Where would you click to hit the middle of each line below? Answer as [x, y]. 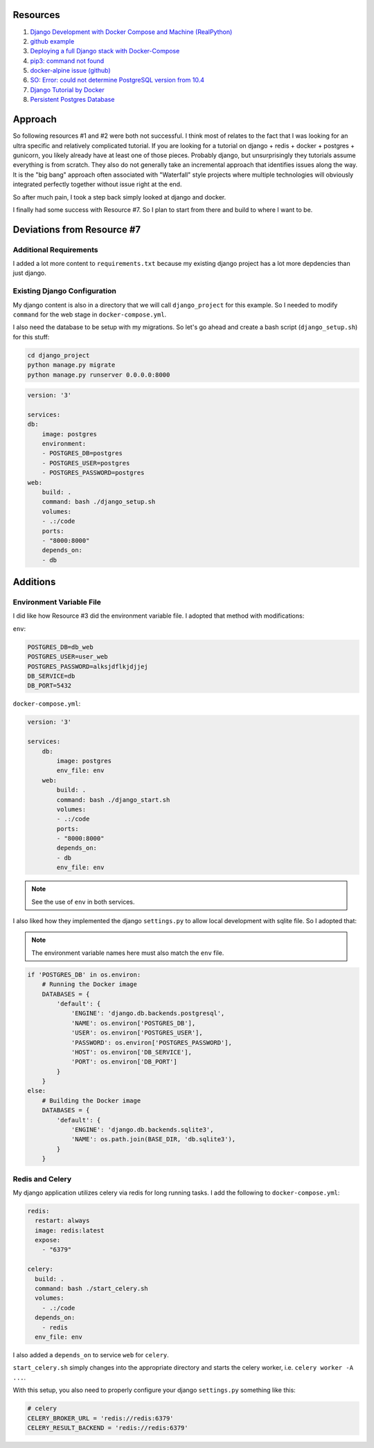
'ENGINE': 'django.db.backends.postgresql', [148, 1013]
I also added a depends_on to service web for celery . [91, 1355]
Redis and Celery [42, 1179]
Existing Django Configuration [65, 291]
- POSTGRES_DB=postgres [82, 453]
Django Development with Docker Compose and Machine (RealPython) [131, 32]
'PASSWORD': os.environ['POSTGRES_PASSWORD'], [151, 1043]
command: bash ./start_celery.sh [91, 1289]
